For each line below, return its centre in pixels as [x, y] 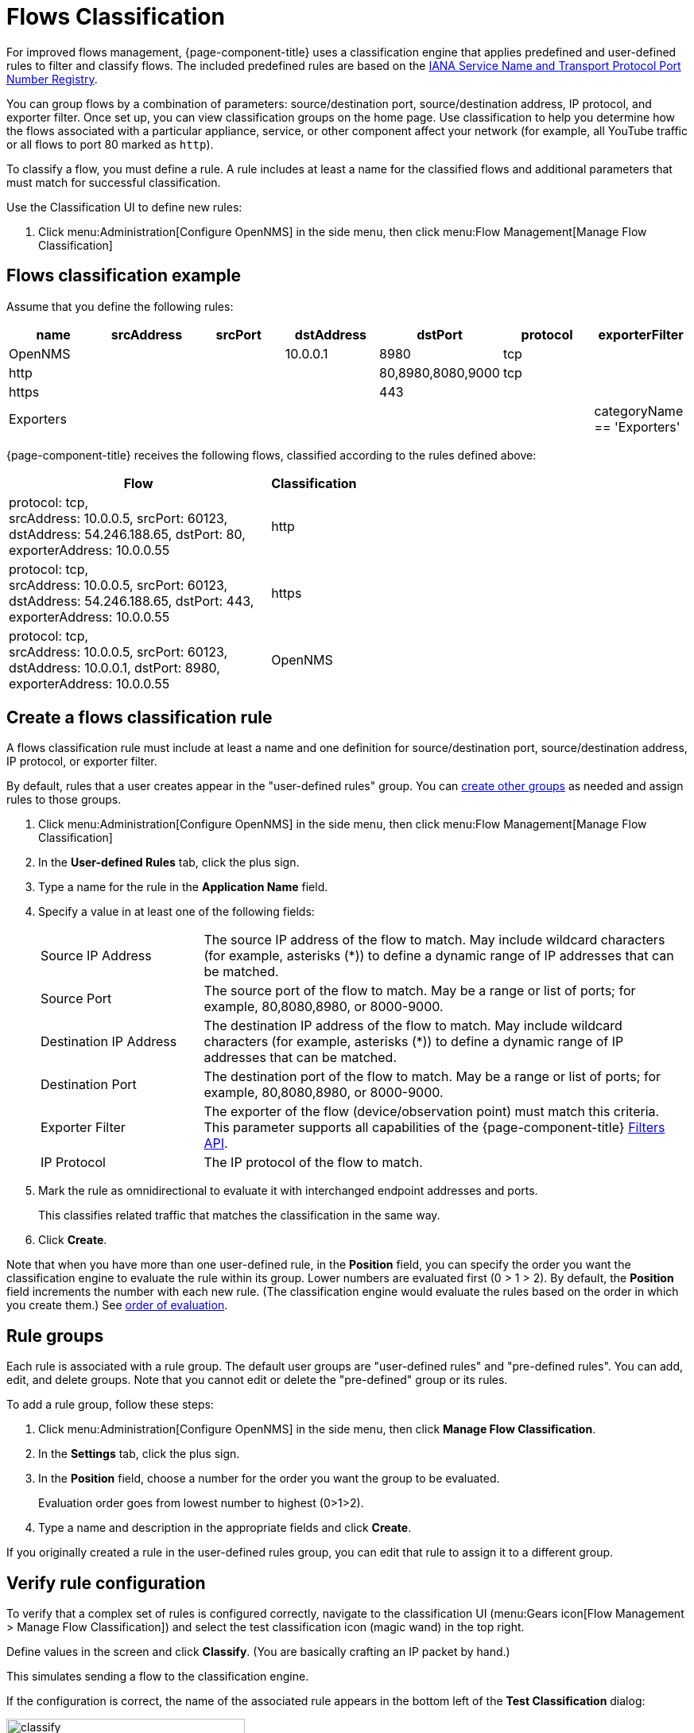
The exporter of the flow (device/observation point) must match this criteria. [432, 1112]
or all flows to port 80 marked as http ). [110, 144]
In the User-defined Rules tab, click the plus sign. [169, 863]
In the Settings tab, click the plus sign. [139, 1454]
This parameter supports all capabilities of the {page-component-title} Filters [434, 1128]
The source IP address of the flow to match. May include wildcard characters [434, 940]
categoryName [639, 411]
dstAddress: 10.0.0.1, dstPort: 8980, [114, 667]
